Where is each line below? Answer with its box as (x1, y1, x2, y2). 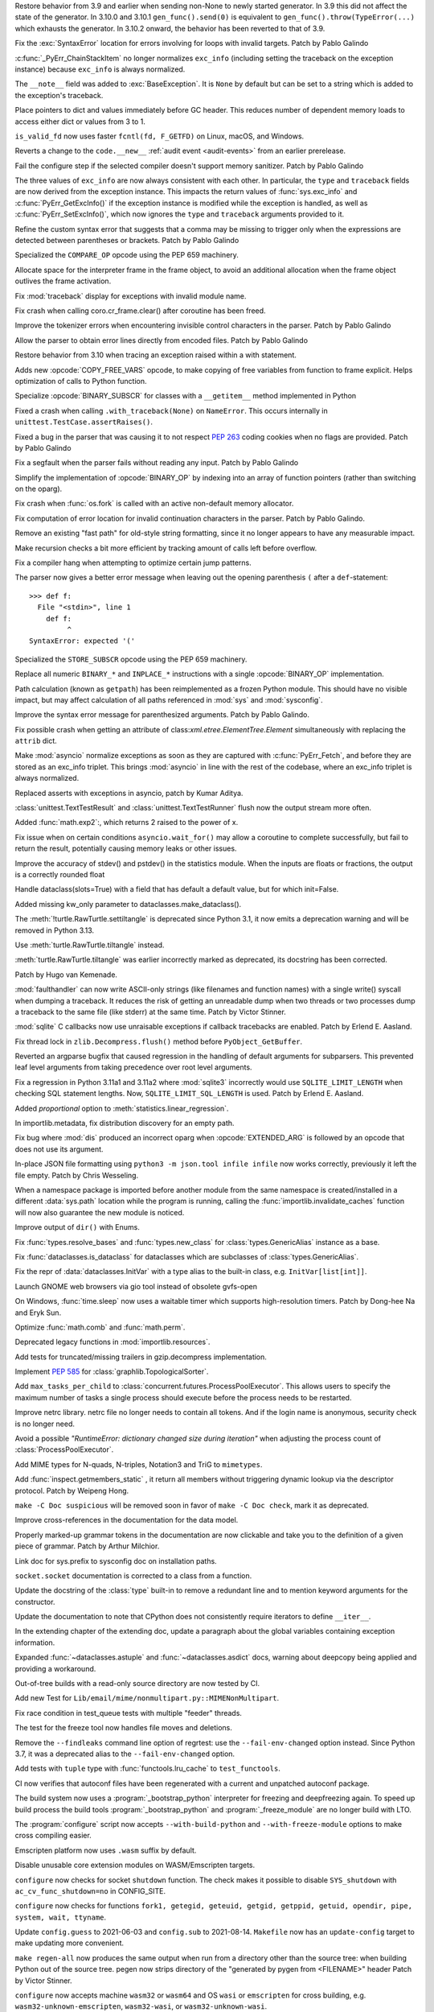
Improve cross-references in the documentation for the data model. (14, 1515, 239, 1525)
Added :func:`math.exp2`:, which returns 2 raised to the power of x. (14, 818, 239, 827)
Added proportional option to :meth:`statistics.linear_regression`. (14, 1103, 229, 1113)
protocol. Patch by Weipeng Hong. (14, 1486, 129, 1495)
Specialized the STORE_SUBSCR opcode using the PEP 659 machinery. (14, 654, 248, 664)
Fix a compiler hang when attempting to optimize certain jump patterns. (14, 558, 252, 567)
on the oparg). (14, 484, 63, 494)
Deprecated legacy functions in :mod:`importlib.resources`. (14, 1337, 211, 1347)
